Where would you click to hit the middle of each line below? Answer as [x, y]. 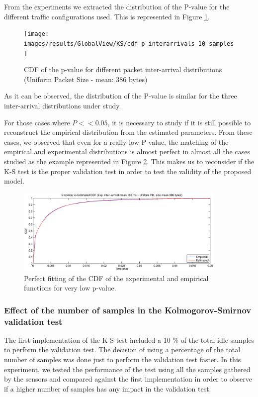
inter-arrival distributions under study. [63, 105]
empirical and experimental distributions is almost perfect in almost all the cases [127, 151]
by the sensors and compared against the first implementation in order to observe [128, 379]
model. [14, 181]
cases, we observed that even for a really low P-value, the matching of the [116, 142]
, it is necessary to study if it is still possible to [179, 122]
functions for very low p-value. [70, 288]
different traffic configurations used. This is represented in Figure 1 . [107, 16]
